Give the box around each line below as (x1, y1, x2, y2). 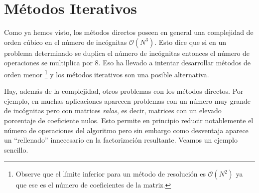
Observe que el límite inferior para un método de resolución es (15, 169, 206, 179)
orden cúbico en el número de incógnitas (4, 36, 127, 47)
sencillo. (4, 144, 28, 155)
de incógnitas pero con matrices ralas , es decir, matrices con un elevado (4, 105, 222, 116)
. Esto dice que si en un (154, 36, 227, 47)
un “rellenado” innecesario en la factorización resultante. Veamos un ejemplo (4, 135, 238, 145)
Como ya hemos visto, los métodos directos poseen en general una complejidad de (4, 27, 254, 37)
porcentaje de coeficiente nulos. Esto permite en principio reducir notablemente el (4, 115, 254, 125)
